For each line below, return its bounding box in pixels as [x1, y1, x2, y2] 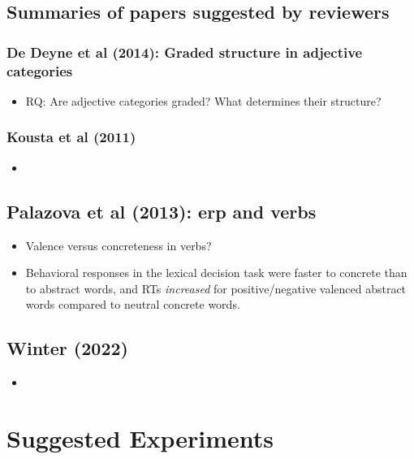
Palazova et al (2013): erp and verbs [6, 198, 317, 223]
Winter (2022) [6, 336, 128, 361]
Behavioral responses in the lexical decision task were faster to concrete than [25, 264, 408, 281]
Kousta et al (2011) [6, 127, 136, 147]
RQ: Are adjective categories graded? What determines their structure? [25, 92, 382, 109]
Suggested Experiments [6, 421, 274, 454]
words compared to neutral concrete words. [25, 296, 240, 313]
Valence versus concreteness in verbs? [25, 236, 212, 253]
